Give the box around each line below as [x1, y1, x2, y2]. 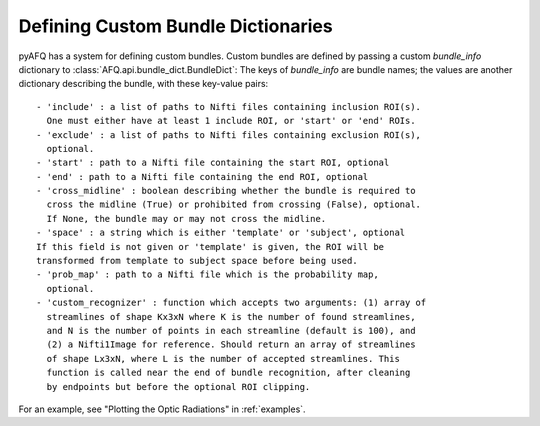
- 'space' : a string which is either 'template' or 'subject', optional [36, 227, 406, 239]
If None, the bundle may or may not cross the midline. [46, 213, 327, 224]
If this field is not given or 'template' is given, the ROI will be [36, 241, 385, 252]
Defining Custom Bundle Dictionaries [18, 15, 334, 37]
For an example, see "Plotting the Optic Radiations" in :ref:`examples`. [18, 403, 306, 415]
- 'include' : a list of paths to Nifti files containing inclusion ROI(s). [36, 101, 422, 112]
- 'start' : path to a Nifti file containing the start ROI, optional [36, 157, 390, 169]
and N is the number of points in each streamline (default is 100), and [46, 325, 416, 336]
